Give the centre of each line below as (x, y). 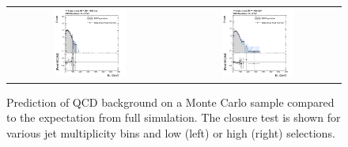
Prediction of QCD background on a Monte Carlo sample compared (170, 102)
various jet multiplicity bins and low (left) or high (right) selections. (171, 133)
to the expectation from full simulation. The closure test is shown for (174, 117)
